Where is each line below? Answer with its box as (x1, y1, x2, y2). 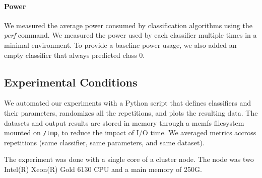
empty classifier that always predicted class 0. (4, 49, 145, 60)
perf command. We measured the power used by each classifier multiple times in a (4, 30, 257, 40)
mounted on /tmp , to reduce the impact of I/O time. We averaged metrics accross (4, 127, 256, 138)
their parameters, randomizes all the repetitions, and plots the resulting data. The (4, 107, 258, 118)
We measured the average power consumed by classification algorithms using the (4, 20, 252, 30)
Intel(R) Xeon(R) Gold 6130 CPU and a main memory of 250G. (4, 164, 202, 174)
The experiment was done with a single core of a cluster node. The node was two (4, 154, 254, 164)
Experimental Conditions (4, 74, 138, 90)
